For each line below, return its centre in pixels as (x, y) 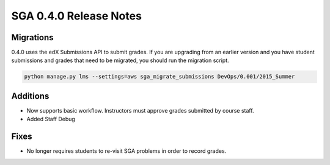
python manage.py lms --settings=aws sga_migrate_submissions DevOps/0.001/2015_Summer (159, 77)
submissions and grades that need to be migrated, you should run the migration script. (120, 60)
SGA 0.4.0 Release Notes (76, 16)
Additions (30, 96)
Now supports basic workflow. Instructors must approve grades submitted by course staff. (140, 110)
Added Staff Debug (51, 119)
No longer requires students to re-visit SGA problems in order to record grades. (127, 151)
